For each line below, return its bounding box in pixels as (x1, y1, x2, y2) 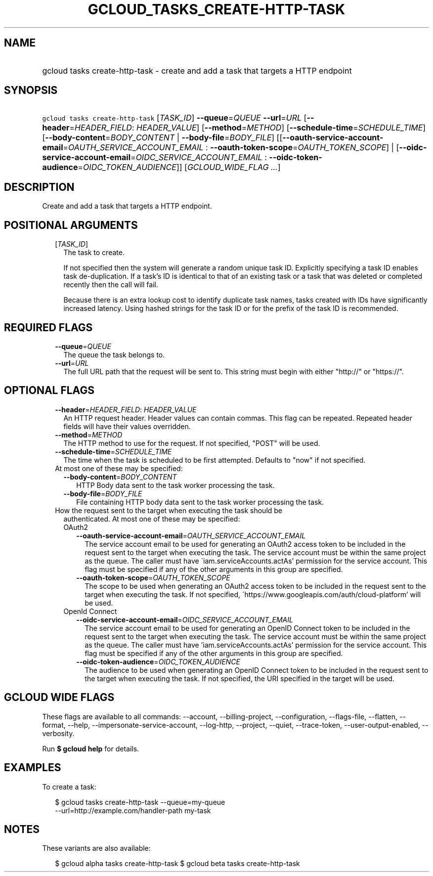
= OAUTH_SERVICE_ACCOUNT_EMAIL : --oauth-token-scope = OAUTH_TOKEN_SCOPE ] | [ (63, 142, 399, 153)
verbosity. (42, 729, 75, 738)
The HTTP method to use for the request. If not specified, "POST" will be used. (63, 438, 320, 447)
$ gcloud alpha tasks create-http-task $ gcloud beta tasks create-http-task (55, 859, 300, 868)
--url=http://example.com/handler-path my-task (55, 806, 211, 815)
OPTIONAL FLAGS (4, 384, 94, 397)
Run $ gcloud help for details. (42, 744, 139, 753)
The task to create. (63, 248, 125, 257)
